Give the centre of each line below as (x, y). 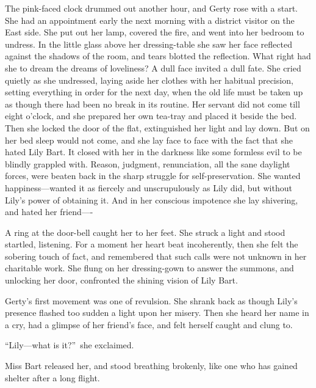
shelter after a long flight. (52, 377)
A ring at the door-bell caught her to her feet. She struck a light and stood (145, 232)
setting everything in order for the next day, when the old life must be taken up (154, 92)
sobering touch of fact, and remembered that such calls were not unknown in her (156, 256)
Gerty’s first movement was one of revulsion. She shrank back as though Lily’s (151, 300)
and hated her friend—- (49, 212)
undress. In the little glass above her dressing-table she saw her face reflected (149, 44)
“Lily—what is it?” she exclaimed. (70, 345)
